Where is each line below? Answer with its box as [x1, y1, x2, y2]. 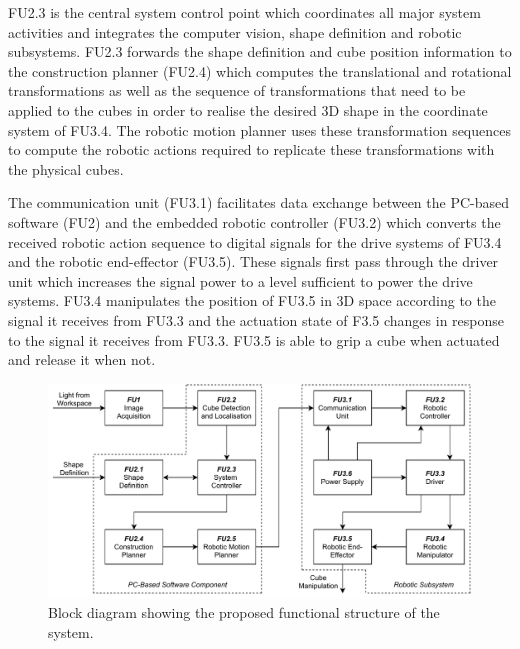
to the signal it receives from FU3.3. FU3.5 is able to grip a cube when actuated [8, 329, 500, 350]
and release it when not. [8, 349, 156, 370]
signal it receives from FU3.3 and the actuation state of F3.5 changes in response [8, 309, 504, 330]
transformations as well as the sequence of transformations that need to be [8, 80, 466, 101]
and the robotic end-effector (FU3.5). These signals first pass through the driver [8, 251, 499, 272]
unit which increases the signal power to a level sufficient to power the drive [8, 270, 473, 291]
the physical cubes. [8, 158, 124, 179]
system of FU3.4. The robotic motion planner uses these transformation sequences [8, 119, 511, 140]
